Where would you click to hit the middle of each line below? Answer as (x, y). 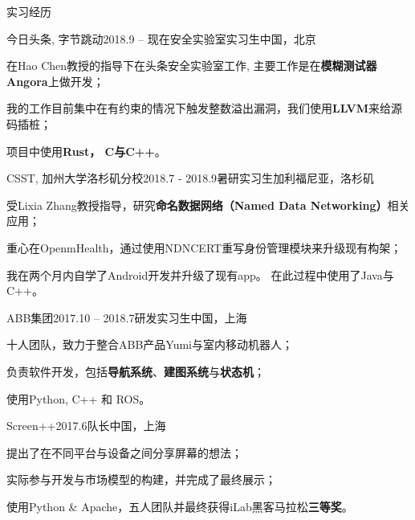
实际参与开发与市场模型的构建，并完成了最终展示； (141, 479)
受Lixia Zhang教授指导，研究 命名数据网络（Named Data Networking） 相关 (208, 205)
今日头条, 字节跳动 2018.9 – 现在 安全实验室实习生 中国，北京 (161, 38)
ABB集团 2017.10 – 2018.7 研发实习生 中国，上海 (127, 317)
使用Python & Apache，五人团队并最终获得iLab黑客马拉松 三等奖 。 (180, 506)
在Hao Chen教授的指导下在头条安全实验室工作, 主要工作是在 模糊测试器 (192, 66)
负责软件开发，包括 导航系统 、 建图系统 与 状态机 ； (136, 371)
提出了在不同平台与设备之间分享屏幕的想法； (124, 452)
